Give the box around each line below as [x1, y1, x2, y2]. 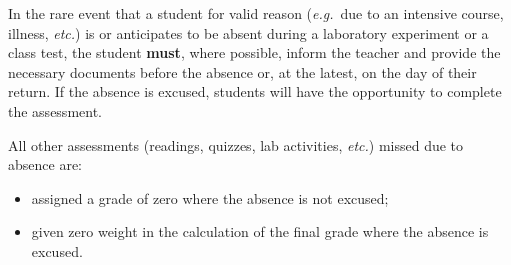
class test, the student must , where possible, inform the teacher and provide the [8, 42, 501, 63]
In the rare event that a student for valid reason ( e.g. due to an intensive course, [8, 3, 504, 23]
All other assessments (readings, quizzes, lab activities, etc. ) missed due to [8, 134, 464, 155]
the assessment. [8, 100, 102, 121]
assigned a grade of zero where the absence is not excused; [31, 187, 389, 208]
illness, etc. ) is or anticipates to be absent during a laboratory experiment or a [8, 22, 489, 43]
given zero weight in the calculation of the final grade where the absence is [31, 221, 489, 242]
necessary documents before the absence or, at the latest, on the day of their [8, 61, 477, 82]
